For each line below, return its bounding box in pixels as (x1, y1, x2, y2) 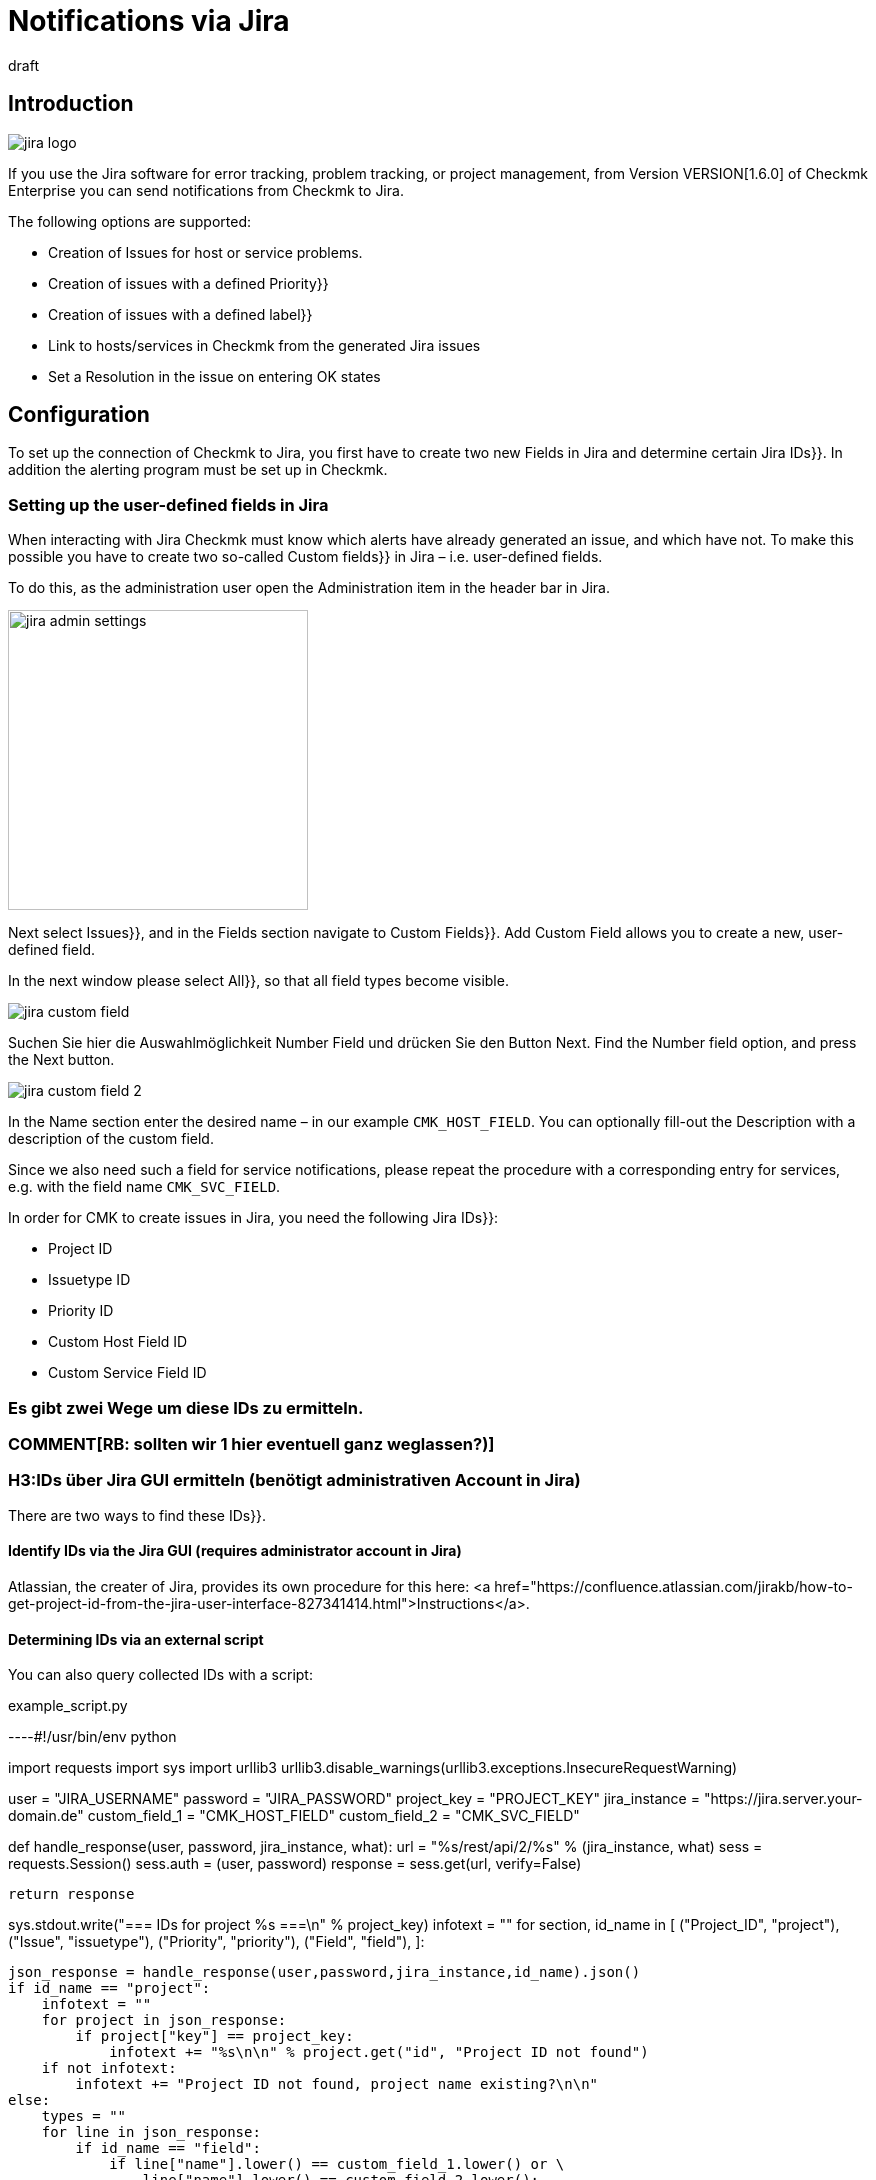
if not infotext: (41, 2060, 177, 2077)
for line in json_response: (41, 2124, 261, 2141)
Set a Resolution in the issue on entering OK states (48, 367, 381, 385)
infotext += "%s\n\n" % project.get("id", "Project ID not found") (109, 2044, 649, 2061)
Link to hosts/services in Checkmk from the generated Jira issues (48, 336, 481, 354)
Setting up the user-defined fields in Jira (8, 494, 329, 515)
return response (8, 1886, 135, 1903)
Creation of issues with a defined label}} (48, 305, 313, 323)
